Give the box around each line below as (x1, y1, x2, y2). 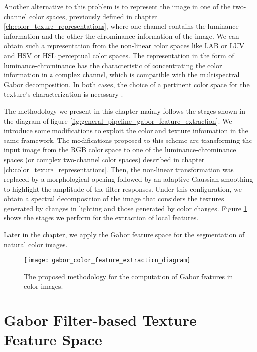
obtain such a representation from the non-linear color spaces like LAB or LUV (4, 40, 245, 51)
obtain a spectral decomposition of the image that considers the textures (4, 193, 224, 204)
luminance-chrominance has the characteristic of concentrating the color (4, 60, 222, 70)
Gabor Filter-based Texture (4, 310, 197, 330)
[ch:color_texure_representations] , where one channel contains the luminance (4, 21, 239, 31)
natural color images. (4, 239, 68, 249)
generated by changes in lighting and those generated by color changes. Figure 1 (4, 203, 247, 213)
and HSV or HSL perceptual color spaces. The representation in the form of (4, 50, 234, 60)
